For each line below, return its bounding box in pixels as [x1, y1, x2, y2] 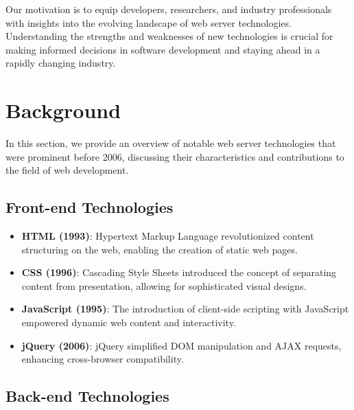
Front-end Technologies [5, 196, 174, 218]
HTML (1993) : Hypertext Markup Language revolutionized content [21, 229, 314, 243]
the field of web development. [5, 163, 129, 177]
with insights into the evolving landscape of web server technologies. [5, 15, 292, 30]
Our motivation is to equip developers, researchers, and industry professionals [5, 2, 332, 16]
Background [5, 96, 121, 124]
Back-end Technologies [5, 385, 169, 407]
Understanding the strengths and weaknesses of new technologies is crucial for [5, 29, 333, 43]
